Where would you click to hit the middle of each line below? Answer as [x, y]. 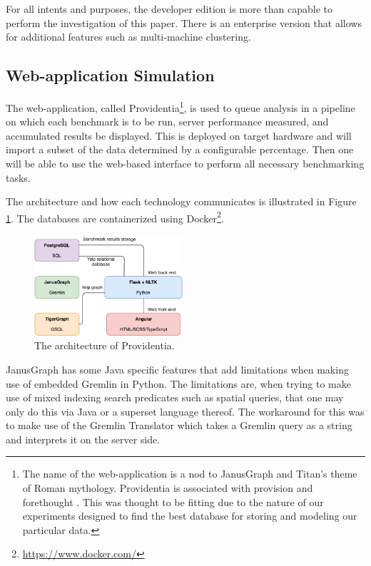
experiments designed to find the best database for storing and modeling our [190, 516]
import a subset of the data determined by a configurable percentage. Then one [180, 149]
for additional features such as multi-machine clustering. [128, 37]
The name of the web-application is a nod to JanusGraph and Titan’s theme [190, 474]
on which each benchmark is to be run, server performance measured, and [167, 122]
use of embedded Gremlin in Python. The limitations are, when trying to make [178, 383]
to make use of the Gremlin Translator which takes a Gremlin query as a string [179, 425]
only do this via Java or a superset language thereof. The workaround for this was [185, 411]
